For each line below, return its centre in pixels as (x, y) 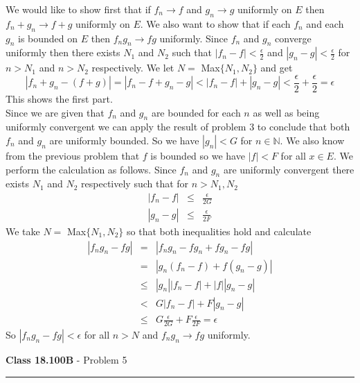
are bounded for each (196, 112)
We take (23, 231)
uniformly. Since (193, 38)
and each (325, 23)
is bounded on (48, 38)
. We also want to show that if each (215, 23)
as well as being (286, 112)
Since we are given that (55, 112)
